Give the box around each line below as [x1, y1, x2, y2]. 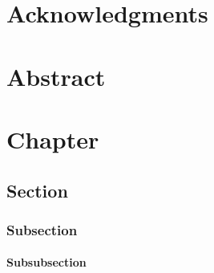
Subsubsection [6, 254, 87, 271]
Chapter [6, 122, 99, 155]
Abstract [6, 59, 106, 92]
